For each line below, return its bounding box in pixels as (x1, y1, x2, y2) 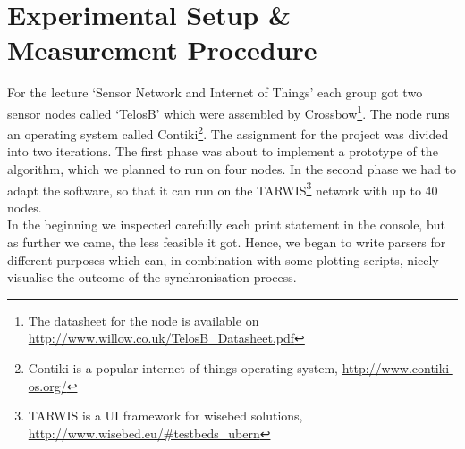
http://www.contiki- (342, 359, 453, 377)
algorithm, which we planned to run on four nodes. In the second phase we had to (7, 160, 457, 178)
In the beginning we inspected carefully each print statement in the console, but (7, 215, 445, 234)
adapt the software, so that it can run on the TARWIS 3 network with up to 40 (7, 178, 438, 199)
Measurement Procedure (7, 31, 317, 68)
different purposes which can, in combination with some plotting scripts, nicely (7, 250, 439, 269)
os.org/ (28, 376, 67, 395)
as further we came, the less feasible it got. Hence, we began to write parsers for (7, 233, 446, 252)
